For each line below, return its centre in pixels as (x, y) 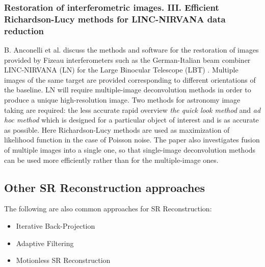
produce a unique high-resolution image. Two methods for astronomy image (122, 100)
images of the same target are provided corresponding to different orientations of (130, 79)
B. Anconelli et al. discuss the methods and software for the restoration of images (131, 50)
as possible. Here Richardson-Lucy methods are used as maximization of (117, 129)
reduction (24, 30)
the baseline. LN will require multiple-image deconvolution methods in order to (128, 90)
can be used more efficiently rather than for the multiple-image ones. (111, 160)
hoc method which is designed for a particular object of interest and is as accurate (131, 120)
